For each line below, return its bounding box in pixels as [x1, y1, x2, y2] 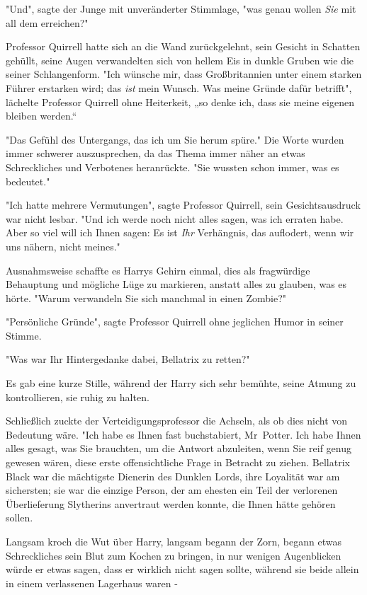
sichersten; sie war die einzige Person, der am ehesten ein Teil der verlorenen [6, 483, 338, 497]
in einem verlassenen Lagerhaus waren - [6, 575, 178, 590]
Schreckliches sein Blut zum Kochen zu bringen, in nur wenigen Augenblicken [6, 548, 341, 562]
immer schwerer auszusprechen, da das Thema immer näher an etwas [6, 146, 305, 161]
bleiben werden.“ [6, 108, 77, 123]
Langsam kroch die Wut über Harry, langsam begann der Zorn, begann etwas [6, 534, 341, 548]
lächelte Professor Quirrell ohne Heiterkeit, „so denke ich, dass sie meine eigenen [6, 94, 354, 109]
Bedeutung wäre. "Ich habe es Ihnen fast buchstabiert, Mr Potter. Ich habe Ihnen [6, 427, 361, 441]
